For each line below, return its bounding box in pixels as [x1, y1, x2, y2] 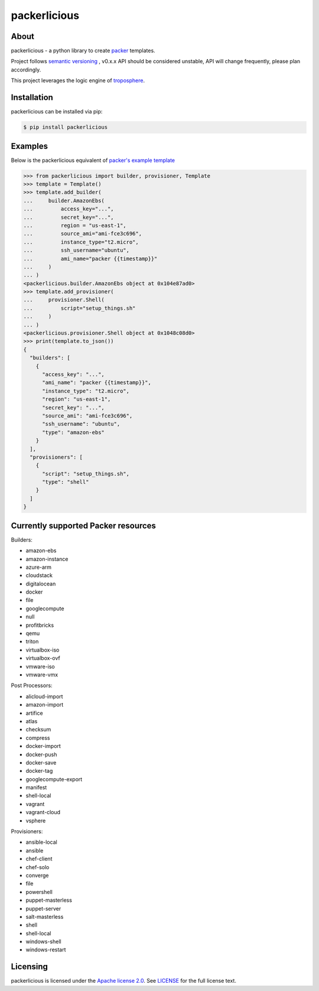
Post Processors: [11, 682, 53, 689]
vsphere [25, 817, 46, 824]
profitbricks [25, 621, 54, 629]
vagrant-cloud [25, 809, 61, 816]
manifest [25, 784, 47, 791]
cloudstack [25, 572, 53, 579]
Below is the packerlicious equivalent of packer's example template [11, 157, 175, 164]
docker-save [25, 759, 57, 766]
